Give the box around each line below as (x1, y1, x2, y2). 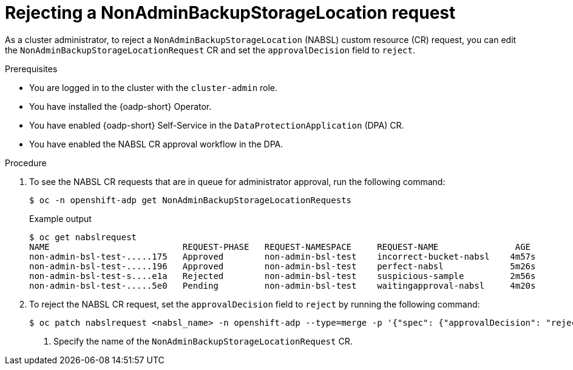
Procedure (5, 157, 47, 168)
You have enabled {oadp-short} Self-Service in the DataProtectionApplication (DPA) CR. (29, 119, 404, 130)
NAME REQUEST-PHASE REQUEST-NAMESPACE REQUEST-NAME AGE (29, 241, 531, 252)
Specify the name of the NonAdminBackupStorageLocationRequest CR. (53, 335, 353, 346)
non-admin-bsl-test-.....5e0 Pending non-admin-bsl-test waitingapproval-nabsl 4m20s (29, 280, 536, 291)
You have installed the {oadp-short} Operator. (29, 101, 212, 112)
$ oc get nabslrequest (29, 232, 137, 242)
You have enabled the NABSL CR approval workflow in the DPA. (29, 138, 283, 149)
